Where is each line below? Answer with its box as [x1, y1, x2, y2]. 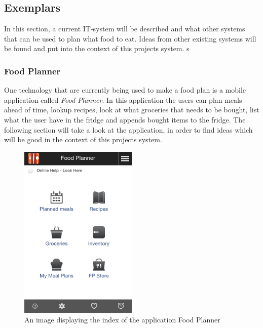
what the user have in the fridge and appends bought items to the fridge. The [4, 114, 246, 125]
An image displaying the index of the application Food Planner [24, 314, 220, 325]
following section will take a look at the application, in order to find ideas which [4, 124, 253, 135]
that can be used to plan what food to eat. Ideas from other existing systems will [4, 33, 256, 44]
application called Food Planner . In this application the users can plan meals [4, 94, 242, 105]
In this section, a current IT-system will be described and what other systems [4, 23, 245, 34]
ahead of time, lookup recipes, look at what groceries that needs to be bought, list [4, 104, 259, 115]
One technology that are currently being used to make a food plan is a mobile [4, 85, 246, 95]
